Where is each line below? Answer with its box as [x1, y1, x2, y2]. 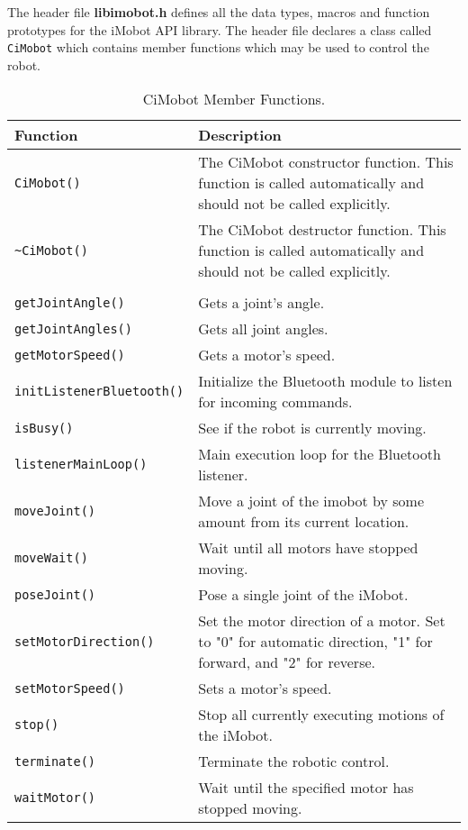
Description [198, 124, 282, 146]
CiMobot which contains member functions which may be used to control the [7, 38, 429, 57]
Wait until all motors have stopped [198, 537, 418, 559]
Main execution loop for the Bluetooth [198, 443, 441, 465]
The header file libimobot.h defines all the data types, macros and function [7, 3, 430, 21]
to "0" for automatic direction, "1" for [198, 631, 433, 652]
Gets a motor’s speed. [198, 344, 336, 366]
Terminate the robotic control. [198, 751, 390, 772]
